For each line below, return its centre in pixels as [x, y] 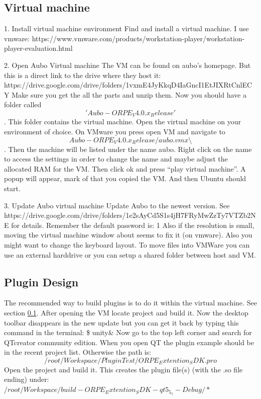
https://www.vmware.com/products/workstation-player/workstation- [138, 38]
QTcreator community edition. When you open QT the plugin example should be [129, 342]
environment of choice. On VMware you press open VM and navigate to [115, 131]
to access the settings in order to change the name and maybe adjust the [116, 159]
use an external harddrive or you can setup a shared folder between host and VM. [130, 254]
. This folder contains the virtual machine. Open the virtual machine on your [123, 122]
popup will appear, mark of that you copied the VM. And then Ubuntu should [125, 178]
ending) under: [27, 379]
